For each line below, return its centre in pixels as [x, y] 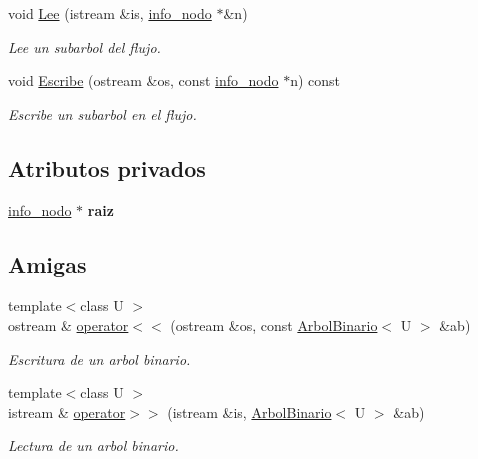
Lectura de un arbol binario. [93, 445]
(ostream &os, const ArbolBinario [274, 324]
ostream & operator [68, 324]
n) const [315, 80]
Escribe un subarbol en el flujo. [102, 113]
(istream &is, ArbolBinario [249, 411]
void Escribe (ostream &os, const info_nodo [143, 80]
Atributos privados [107, 167]
